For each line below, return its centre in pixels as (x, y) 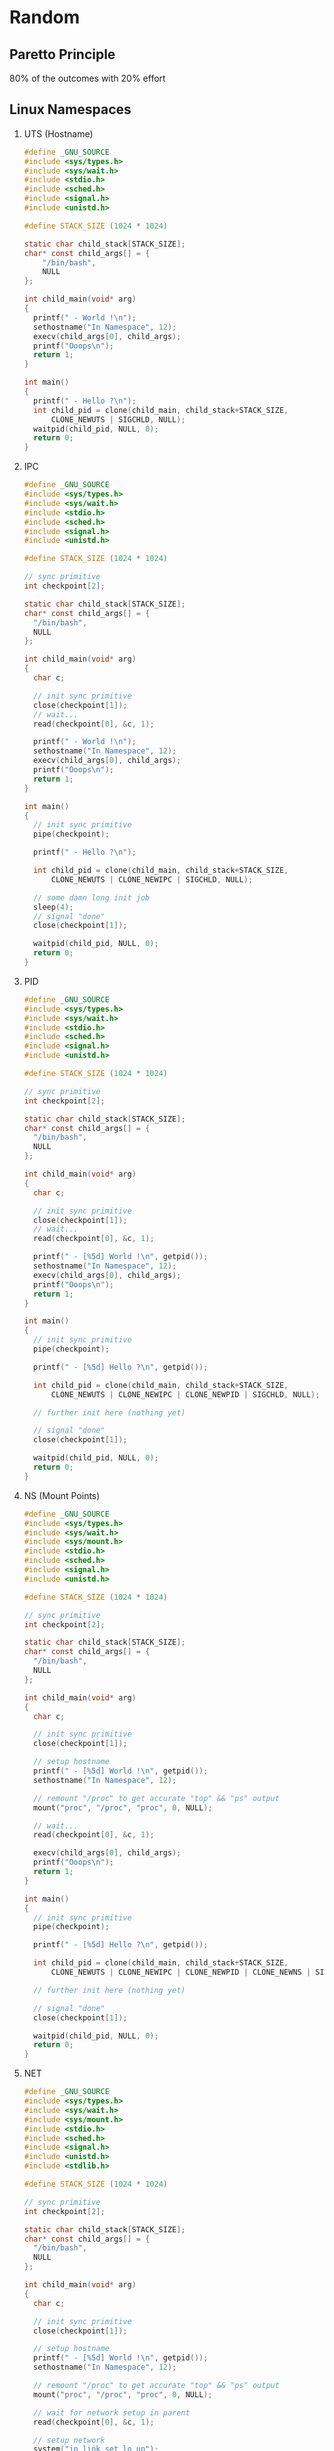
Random (45, 17)
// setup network (69, 2440)
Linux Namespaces (70, 109)
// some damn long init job (92, 897)
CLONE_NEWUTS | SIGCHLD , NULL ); (118, 419)
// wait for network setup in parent (112, 2412)
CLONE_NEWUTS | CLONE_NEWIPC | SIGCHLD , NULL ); (151, 879)
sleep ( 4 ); (53, 907)
